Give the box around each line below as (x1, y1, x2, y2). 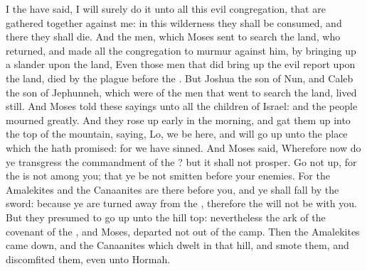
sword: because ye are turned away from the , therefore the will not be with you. (6, 196, 357, 211)
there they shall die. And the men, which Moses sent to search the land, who (6, 29, 341, 44)
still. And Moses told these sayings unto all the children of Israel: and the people (6, 99, 358, 114)
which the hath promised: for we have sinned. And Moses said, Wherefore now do (6, 140, 361, 155)
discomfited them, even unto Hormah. (6, 251, 171, 266)
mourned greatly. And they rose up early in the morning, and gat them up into (6, 112, 351, 127)
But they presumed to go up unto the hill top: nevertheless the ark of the (6, 209, 326, 224)
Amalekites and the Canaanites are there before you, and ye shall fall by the (6, 182, 339, 197)
